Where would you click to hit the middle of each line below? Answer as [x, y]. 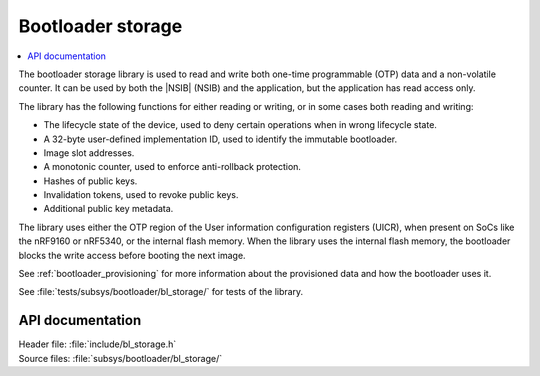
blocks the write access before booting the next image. [132, 255]
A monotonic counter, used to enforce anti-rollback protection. [172, 167]
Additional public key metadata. [108, 209]
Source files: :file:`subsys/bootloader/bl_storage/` [120, 358]
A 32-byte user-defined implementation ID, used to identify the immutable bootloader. [220, 139]
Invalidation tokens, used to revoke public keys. [141, 195]
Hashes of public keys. [90, 181]
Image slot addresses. [89, 152]
